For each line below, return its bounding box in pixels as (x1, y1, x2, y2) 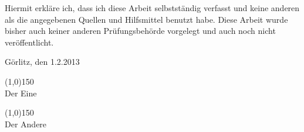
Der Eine (5, 86, 37, 99)
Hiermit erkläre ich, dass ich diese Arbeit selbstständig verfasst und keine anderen (5, 2, 300, 13)
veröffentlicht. (5, 36, 54, 48)
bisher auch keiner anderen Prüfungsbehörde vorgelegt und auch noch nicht (5, 25, 276, 37)
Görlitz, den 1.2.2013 (5, 55, 80, 68)
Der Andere (5, 117, 47, 130)
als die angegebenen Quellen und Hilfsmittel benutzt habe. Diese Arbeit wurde (5, 13, 288, 25)
